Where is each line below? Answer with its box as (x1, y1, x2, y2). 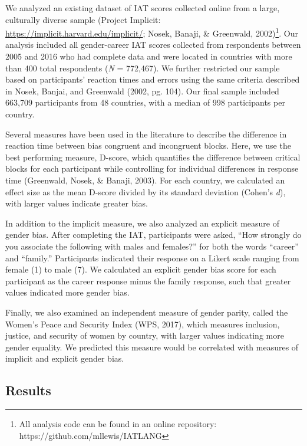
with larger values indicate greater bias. (5, 197, 148, 209)
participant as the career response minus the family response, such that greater (5, 274, 291, 287)
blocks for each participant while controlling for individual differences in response (5, 162, 299, 175)
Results (5, 381, 51, 399)
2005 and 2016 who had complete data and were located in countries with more (5, 50, 292, 63)
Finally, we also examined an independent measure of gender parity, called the (5, 306, 288, 318)
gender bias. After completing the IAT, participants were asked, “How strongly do (5, 228, 302, 241)
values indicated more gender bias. (5, 286, 130, 299)
